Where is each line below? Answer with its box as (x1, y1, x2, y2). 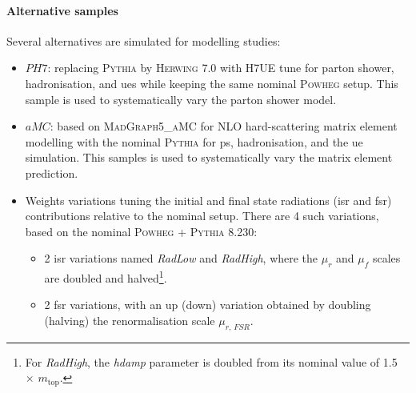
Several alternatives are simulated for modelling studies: (6, 32, 281, 49)
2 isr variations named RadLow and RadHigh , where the (44, 250, 318, 267)
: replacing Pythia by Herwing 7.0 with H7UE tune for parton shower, (47, 59, 394, 76)
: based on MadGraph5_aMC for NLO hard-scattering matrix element (50, 118, 398, 134)
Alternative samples (6, 2, 118, 18)
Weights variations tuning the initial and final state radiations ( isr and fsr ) (25, 191, 392, 208)
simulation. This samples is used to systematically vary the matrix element (25, 149, 393, 166)
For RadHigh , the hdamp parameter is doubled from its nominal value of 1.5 (25, 353, 398, 370)
